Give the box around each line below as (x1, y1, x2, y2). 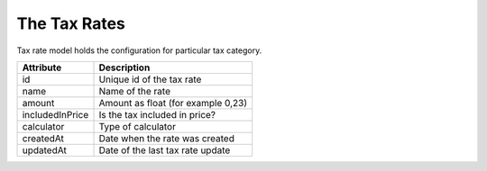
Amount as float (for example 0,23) (98, 96, 248, 109)
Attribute (22, 61, 62, 74)
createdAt (22, 131, 65, 144)
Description (98, 61, 151, 74)
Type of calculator (98, 120, 176, 132)
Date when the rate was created (98, 131, 234, 144)
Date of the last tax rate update (98, 144, 231, 157)
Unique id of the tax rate (98, 73, 202, 85)
